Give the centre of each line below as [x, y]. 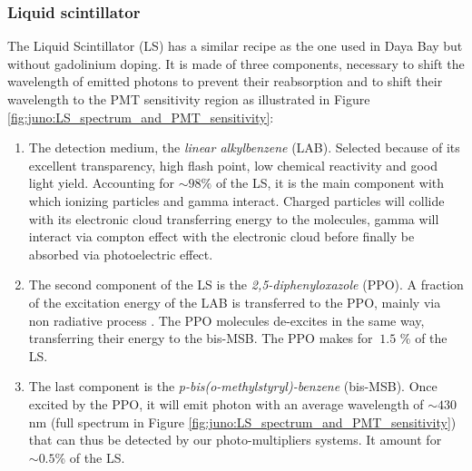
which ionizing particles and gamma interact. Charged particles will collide [236, 200]
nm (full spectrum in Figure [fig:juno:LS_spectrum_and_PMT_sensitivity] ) [242, 422]
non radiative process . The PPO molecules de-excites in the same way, [226, 320]
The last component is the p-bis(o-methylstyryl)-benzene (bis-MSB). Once [233, 386]
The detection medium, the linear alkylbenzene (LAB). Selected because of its [244, 147]
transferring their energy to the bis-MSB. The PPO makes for [201, 338]
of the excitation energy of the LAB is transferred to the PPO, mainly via [235, 302]
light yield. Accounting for [102, 183]
